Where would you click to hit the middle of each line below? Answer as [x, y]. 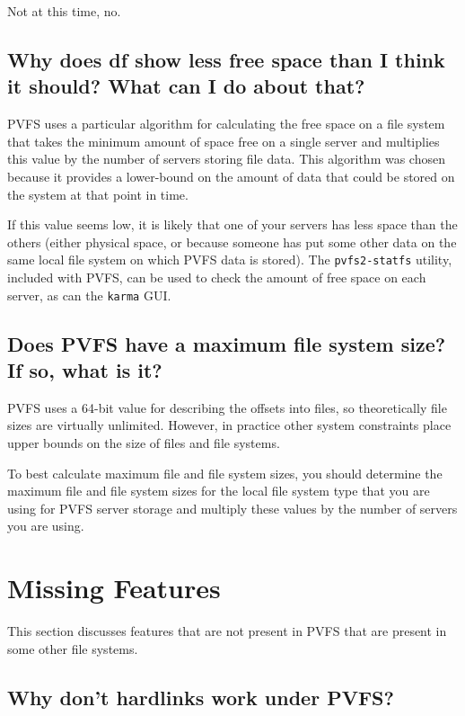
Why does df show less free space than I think [226, 59]
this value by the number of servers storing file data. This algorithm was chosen [226, 159]
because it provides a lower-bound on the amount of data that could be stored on [231, 176]
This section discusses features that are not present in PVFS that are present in [227, 631]
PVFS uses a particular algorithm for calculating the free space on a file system [226, 124]
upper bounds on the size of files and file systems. [144, 443]
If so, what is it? [85, 370]
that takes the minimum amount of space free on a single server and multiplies [224, 141]
